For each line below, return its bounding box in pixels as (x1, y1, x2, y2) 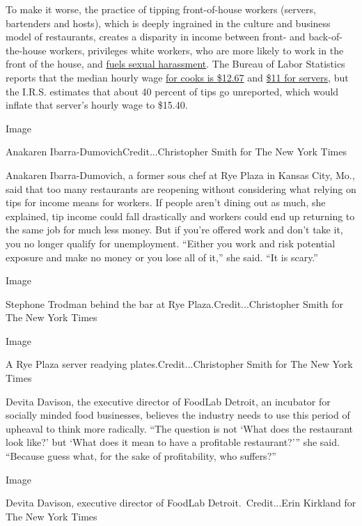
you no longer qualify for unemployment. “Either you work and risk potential (6, 235, 336, 250)
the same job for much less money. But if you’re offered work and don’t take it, (6, 222, 343, 237)
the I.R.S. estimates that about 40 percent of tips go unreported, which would (6, 84, 339, 98)
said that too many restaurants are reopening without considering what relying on (6, 181, 356, 196)
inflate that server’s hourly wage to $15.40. (6, 98, 188, 112)
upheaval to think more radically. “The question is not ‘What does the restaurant (6, 421, 354, 435)
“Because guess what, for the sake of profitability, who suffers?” (6, 449, 276, 463)
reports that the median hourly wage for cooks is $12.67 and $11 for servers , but (6, 70, 349, 84)
